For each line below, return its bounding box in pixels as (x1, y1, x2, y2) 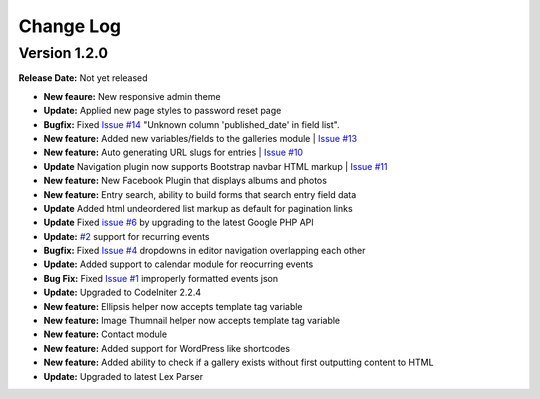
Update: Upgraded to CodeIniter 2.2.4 (43, 286, 202, 299)
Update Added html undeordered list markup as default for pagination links (43, 202, 354, 214)
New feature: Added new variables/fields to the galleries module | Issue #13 (43, 132, 358, 144)
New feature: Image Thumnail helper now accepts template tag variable (43, 315, 341, 327)
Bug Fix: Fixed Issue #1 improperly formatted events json (43, 272, 279, 284)
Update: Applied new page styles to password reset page (43, 105, 282, 117)
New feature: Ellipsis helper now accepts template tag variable (43, 300, 304, 312)
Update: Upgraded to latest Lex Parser (43, 370, 204, 382)
